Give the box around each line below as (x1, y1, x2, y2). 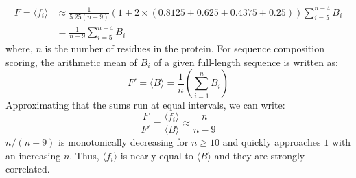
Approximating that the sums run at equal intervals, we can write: (5, 98, 285, 112)
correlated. (5, 162, 50, 176)
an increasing (5, 148, 61, 162)
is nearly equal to (120, 148, 193, 162)
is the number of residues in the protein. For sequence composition (45, 41, 324, 56)
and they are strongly (214, 148, 305, 162)
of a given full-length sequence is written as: (154, 54, 338, 69)
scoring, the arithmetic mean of (5, 54, 137, 69)
